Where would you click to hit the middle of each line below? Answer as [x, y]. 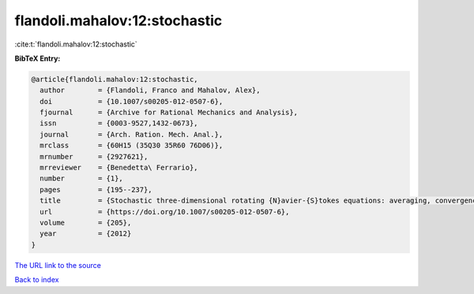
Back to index [37, 280]
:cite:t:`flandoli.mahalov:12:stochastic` [76, 44]
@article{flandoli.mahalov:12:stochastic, [115, 79]
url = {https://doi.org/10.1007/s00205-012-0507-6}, [165, 212]
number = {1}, [82, 179]
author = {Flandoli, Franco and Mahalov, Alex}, [150, 90]
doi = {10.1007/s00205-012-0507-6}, [132, 101]
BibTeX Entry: [38, 58]
